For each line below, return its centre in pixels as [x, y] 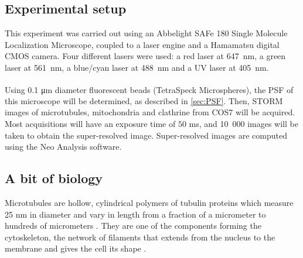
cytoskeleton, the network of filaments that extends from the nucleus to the [140, 237]
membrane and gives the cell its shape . [76, 248]
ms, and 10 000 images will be [244, 124]
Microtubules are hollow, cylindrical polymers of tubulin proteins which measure [149, 202]
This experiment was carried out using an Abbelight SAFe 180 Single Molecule [146, 33]
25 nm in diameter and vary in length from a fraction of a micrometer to [135, 214]
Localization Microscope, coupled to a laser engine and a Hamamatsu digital [142, 44]
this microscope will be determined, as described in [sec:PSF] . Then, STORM [144, 100]
